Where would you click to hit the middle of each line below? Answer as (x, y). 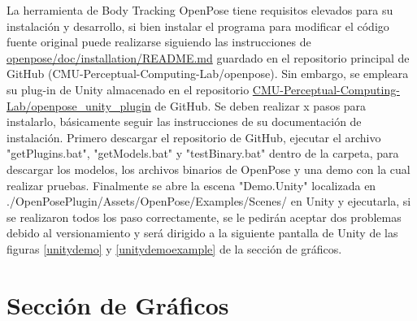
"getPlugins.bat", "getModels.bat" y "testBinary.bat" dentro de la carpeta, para (203, 153)
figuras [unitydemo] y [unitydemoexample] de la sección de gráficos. (174, 248)
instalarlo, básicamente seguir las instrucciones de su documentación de (184, 121)
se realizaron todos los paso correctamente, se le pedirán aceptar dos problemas (204, 217)
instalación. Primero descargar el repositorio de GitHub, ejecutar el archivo (194, 137)
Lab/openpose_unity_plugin (79, 105)
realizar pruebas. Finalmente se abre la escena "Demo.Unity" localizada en (191, 185)
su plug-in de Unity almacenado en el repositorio (128, 89)
